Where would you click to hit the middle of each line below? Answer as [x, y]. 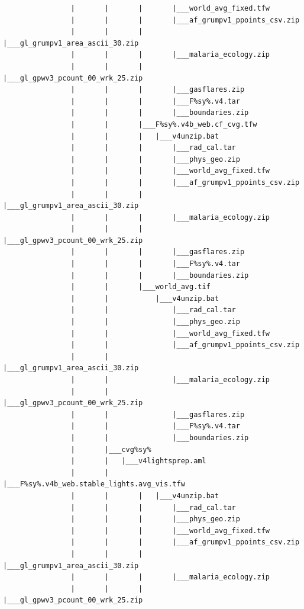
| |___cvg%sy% [111, 449]
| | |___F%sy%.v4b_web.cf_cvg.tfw [164, 124]
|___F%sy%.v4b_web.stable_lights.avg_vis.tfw [94, 484]
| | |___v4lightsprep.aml [138, 461]
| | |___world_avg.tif [140, 287]
